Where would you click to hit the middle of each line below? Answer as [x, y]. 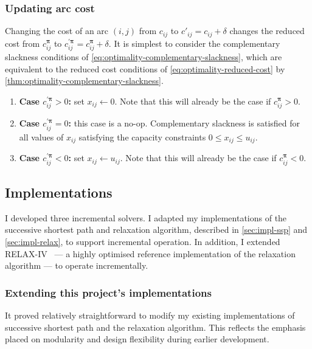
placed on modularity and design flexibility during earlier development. [137, 339]
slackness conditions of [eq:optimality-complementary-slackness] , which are [144, 57]
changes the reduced [267, 31]
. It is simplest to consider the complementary [194, 43]
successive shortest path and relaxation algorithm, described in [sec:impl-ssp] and [156, 230]
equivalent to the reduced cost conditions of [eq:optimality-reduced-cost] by [145, 68]
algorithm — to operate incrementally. [77, 265]
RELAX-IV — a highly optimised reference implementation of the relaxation [150, 253]
